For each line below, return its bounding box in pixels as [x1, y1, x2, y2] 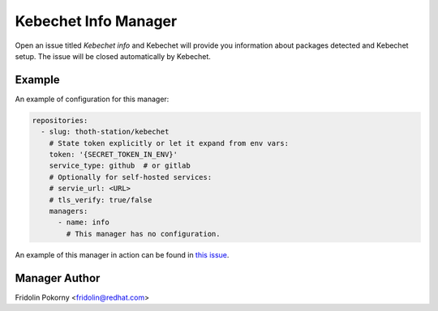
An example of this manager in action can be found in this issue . [15, 249, 230, 259]
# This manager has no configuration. [66, 229, 221, 238]
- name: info [58, 218, 109, 227]
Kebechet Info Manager [15, 12, 178, 30]
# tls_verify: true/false [49, 195, 152, 204]
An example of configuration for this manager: [15, 94, 170, 104]
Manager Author [15, 271, 101, 285]
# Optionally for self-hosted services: [49, 173, 213, 181]
